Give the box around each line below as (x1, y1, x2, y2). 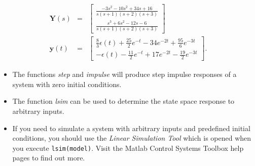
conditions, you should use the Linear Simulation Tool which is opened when (12, 133, 251, 143)
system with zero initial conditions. (12, 78, 122, 89)
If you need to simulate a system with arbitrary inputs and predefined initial (12, 122, 250, 133)
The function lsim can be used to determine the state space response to (12, 96, 235, 106)
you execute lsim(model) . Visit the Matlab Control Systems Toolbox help (12, 142, 244, 153)
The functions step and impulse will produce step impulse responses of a (12, 69, 237, 79)
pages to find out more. (12, 152, 85, 163)
